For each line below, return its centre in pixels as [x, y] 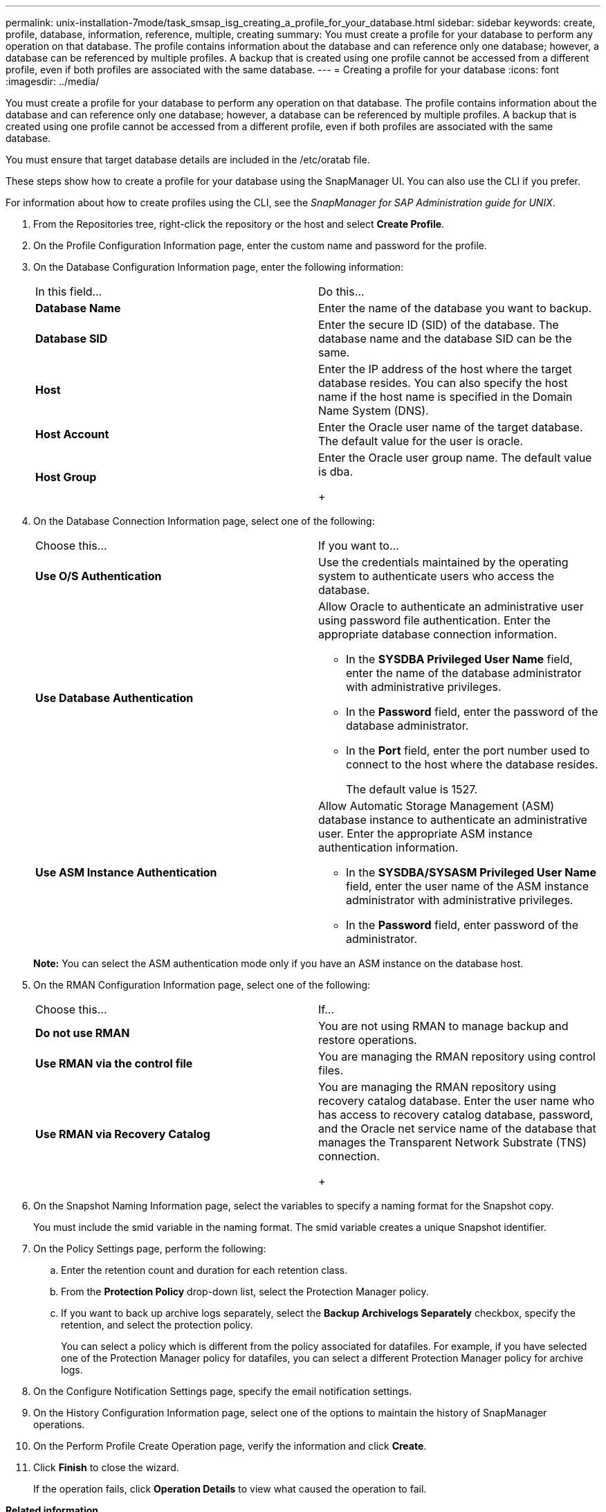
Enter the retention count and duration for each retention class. [204, 1270]
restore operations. [368, 1040]
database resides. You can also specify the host [443, 383]
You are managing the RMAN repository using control [457, 1056]
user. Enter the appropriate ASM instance [425, 834]
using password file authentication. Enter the [434, 620]
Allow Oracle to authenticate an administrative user [451, 606]
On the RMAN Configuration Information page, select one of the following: [202, 985]
